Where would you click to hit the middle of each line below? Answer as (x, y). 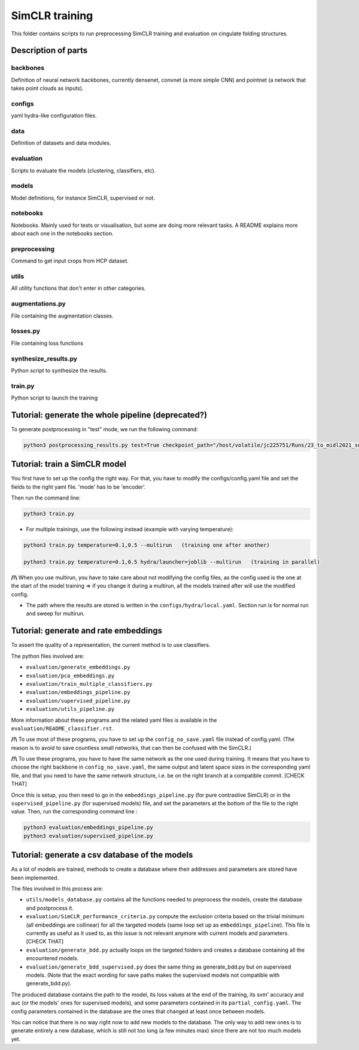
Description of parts (49, 51)
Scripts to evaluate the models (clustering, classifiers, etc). (83, 170)
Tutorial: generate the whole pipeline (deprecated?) (109, 415)
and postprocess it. (50, 908)
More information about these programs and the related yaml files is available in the (114, 720)
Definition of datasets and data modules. (61, 143)
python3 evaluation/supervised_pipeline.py (89, 836)
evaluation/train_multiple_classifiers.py (89, 684)
